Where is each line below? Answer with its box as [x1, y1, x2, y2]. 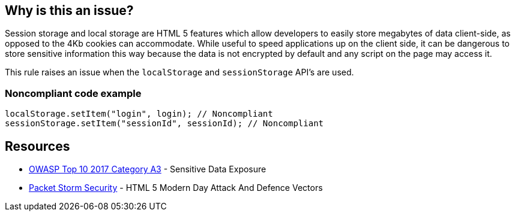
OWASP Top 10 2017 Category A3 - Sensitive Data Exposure [29, 164, 267, 175]
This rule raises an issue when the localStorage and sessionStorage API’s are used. [5, 67, 354, 78]
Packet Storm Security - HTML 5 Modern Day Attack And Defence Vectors [29, 182, 323, 193]
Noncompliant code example [5, 87, 142, 99]
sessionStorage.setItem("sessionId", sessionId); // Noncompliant [5, 118, 324, 129]
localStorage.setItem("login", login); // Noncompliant [5, 109, 273, 119]
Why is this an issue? [5, 3, 134, 18]
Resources [5, 138, 70, 154]
